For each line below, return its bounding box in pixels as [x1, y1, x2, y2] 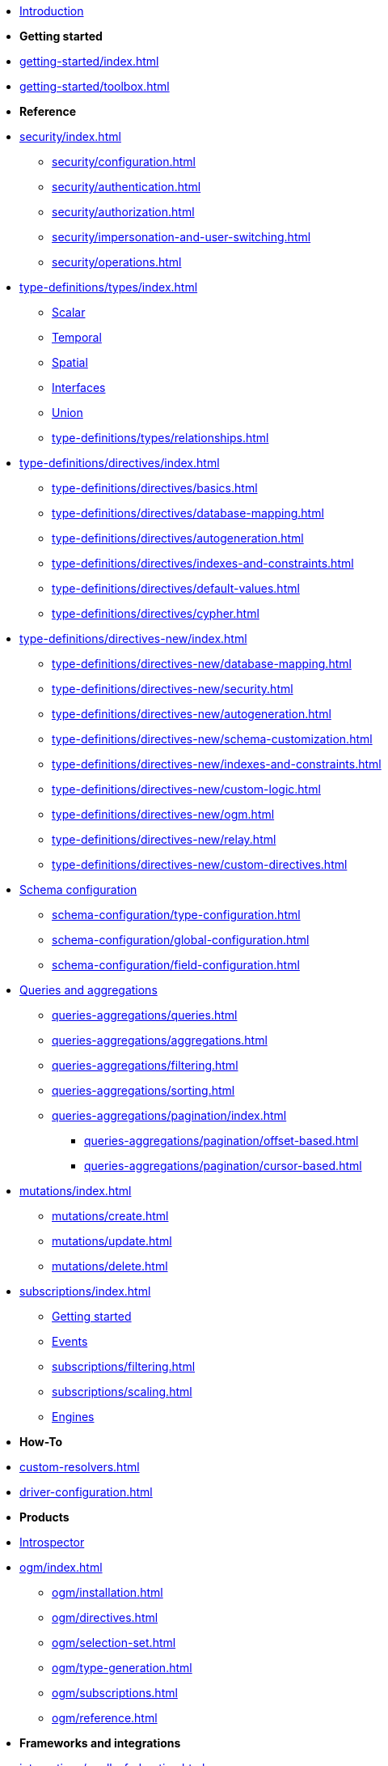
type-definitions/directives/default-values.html [52, 581, 300, 595]
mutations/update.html [52, 1234, 172, 1248]
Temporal [52, 330, 102, 344]
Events [52, 1334, 88, 1348]
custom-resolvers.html [19, 1460, 140, 1474]
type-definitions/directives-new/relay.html [52, 832, 276, 846]
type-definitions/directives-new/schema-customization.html [52, 732, 373, 746]
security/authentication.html [52, 180, 201, 194]
